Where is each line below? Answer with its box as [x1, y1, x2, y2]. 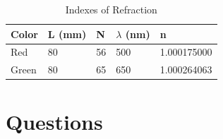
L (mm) [47, 26, 87, 41]
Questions [6, 107, 103, 135]
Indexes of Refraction [65, 2, 157, 16]
